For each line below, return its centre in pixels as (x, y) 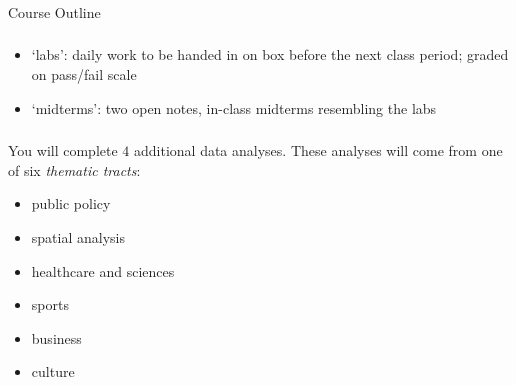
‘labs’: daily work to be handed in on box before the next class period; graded (270, 54)
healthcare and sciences (103, 270)
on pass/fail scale (84, 74)
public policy (71, 203)
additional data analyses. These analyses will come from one (318, 150)
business (56, 337)
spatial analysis (78, 236)
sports (50, 304)
